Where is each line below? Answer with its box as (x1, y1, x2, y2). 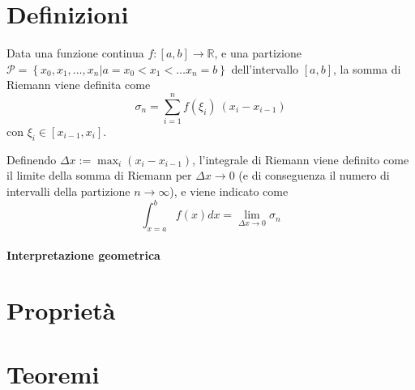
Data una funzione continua (6, 45, 144, 61)
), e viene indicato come (169, 183, 289, 200)
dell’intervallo (231, 60, 299, 77)
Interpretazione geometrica (6, 246, 160, 263)
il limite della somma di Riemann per (6, 167, 192, 184)
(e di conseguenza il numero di (238, 167, 390, 184)
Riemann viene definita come (6, 76, 151, 93)
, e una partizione (214, 45, 302, 61)
